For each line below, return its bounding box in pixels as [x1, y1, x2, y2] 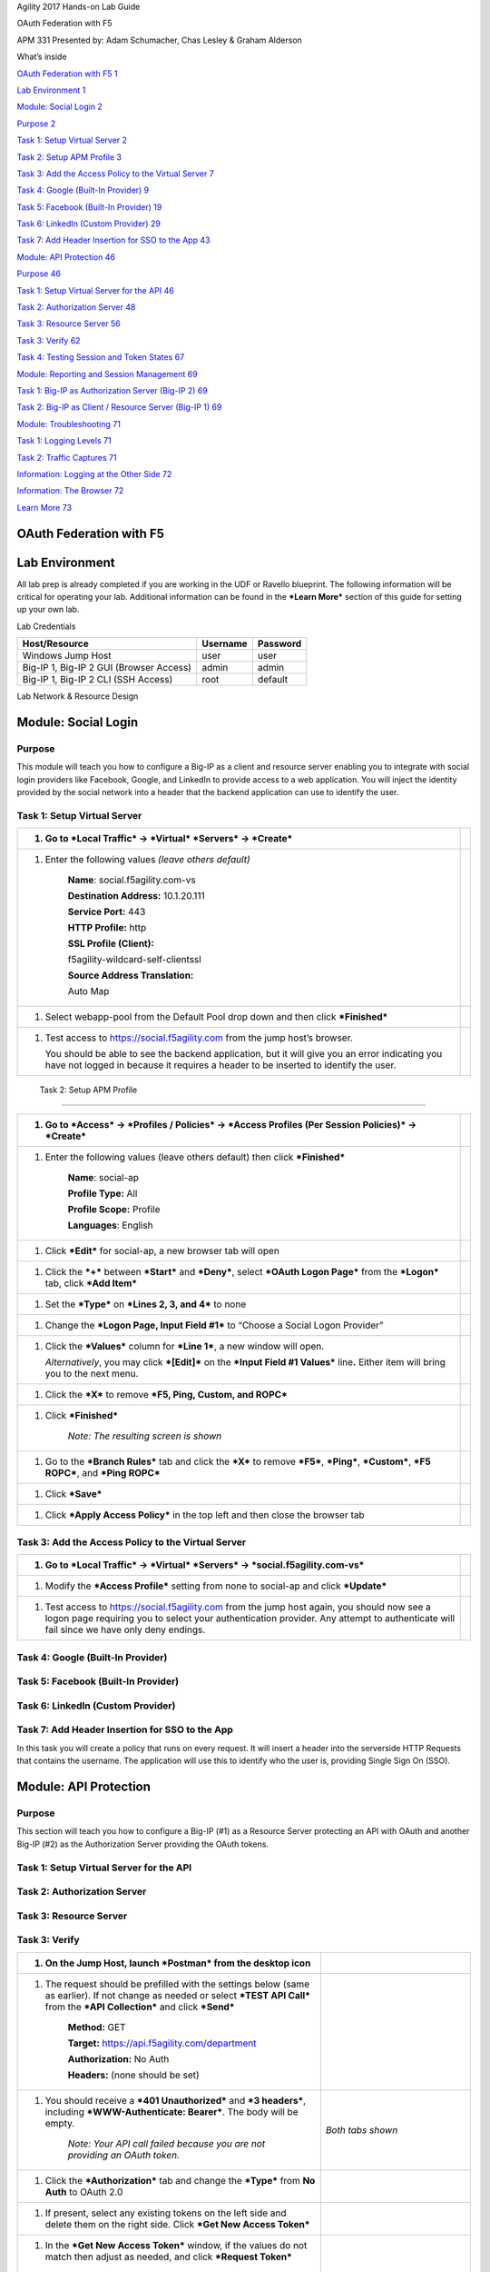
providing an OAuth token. [67, 2148, 181, 2161]
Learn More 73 [16, 502, 73, 513]
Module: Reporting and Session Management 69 [16, 368, 199, 379]
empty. [44, 2117, 75, 2129]
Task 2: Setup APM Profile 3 [16, 151, 122, 163]
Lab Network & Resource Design [16, 691, 139, 702]
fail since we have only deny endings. [44, 1623, 206, 1636]
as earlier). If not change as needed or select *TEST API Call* [44, 1988, 310, 2001]
